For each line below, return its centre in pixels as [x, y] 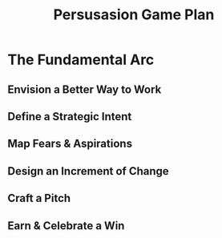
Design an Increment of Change [88, 171]
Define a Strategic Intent [70, 117]
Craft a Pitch [39, 198]
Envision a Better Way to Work [85, 89]
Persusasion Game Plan [134, 15]
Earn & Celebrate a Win [66, 226]
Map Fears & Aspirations [70, 144]
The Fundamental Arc [81, 60]
